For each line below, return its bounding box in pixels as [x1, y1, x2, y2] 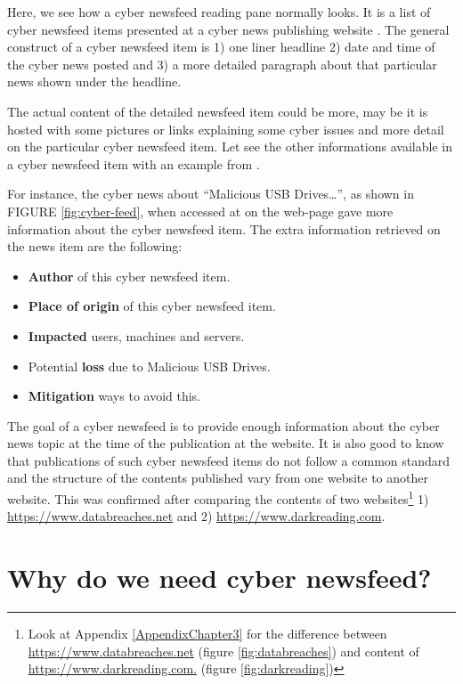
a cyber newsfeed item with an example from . [7, 154, 260, 173]
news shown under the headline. [7, 72, 182, 91]
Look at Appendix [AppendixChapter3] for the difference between [28, 624, 387, 643]
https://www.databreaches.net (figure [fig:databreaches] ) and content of [28, 641, 419, 660]
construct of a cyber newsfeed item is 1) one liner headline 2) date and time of [7, 37, 435, 56]
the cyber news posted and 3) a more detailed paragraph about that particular [7, 54, 437, 73]
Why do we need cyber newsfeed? [7, 559, 432, 596]
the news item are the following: [7, 237, 183, 256]
